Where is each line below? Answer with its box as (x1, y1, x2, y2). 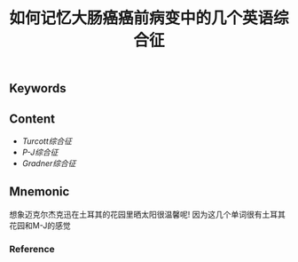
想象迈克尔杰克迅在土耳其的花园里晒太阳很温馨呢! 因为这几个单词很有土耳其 (9, 209, 286, 219)
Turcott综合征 (21, 136, 73, 147)
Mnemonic (9, 184, 70, 200)
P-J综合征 (21, 147, 59, 157)
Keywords (9, 81, 67, 96)
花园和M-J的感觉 (9, 219, 71, 231)
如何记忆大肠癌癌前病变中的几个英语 (9, 8, 274, 28)
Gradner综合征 (21, 158, 77, 169)
